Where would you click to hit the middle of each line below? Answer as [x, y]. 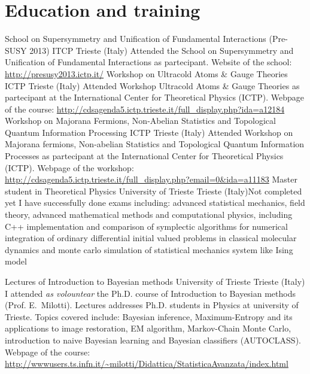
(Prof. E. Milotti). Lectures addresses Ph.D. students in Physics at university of [152, 305]
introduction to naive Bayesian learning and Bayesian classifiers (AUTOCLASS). [153, 340]
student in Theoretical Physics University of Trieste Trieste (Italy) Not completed [154, 191]
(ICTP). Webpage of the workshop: [69, 167]
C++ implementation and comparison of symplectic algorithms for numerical [146, 226]
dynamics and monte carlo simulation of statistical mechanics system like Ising [149, 249]
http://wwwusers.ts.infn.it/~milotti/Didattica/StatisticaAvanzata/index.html [147, 364]
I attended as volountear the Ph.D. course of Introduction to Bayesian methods [151, 293]
